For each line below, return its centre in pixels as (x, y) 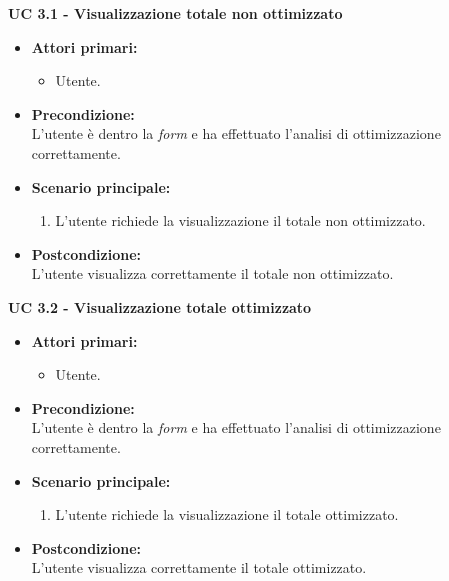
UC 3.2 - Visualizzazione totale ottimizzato (160, 306)
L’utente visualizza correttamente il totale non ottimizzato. (212, 273)
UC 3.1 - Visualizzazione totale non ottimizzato (175, 13)
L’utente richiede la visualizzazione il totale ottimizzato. (227, 514)
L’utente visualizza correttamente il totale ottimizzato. (199, 567)
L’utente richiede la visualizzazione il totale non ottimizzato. (240, 220)
